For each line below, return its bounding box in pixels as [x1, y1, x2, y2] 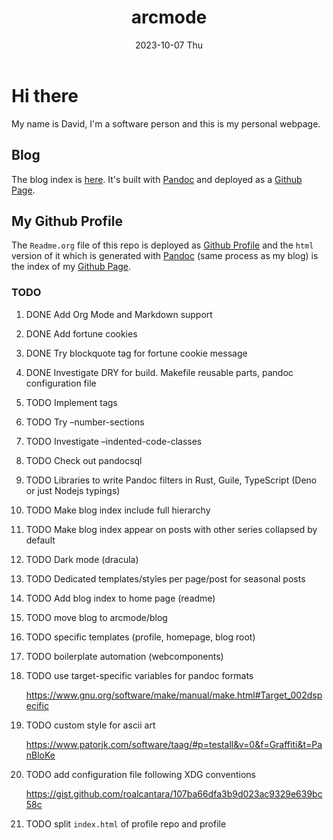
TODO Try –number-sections [25, 416, 145, 428]
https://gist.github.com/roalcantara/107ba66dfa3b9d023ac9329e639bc [25, 787, 323, 800]
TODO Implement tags [25, 396, 118, 408]
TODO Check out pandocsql [25, 454, 143, 466]
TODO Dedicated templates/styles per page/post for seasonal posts [25, 572, 306, 585]
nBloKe [25, 749, 56, 761]
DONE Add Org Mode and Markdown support [25, 308, 213, 320]
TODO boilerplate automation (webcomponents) [25, 650, 224, 662]
